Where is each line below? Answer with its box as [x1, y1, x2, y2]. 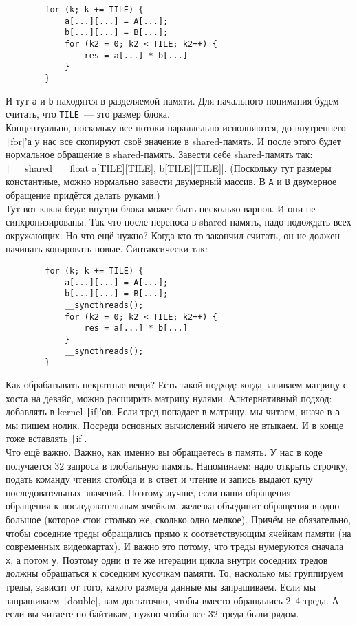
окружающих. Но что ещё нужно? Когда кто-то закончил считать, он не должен [6, 228, 340, 242]
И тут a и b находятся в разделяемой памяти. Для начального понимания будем [6, 93, 339, 107]
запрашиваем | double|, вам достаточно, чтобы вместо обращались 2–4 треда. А [6, 593, 339, 607]
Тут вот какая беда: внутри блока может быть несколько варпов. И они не [6, 201, 316, 215]
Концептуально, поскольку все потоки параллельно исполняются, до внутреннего [6, 120, 346, 134]
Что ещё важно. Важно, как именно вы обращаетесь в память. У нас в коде [6, 445, 323, 459]
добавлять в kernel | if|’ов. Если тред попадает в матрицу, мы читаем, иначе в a [6, 404, 340, 419]
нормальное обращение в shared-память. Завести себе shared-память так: [6, 147, 313, 162]
